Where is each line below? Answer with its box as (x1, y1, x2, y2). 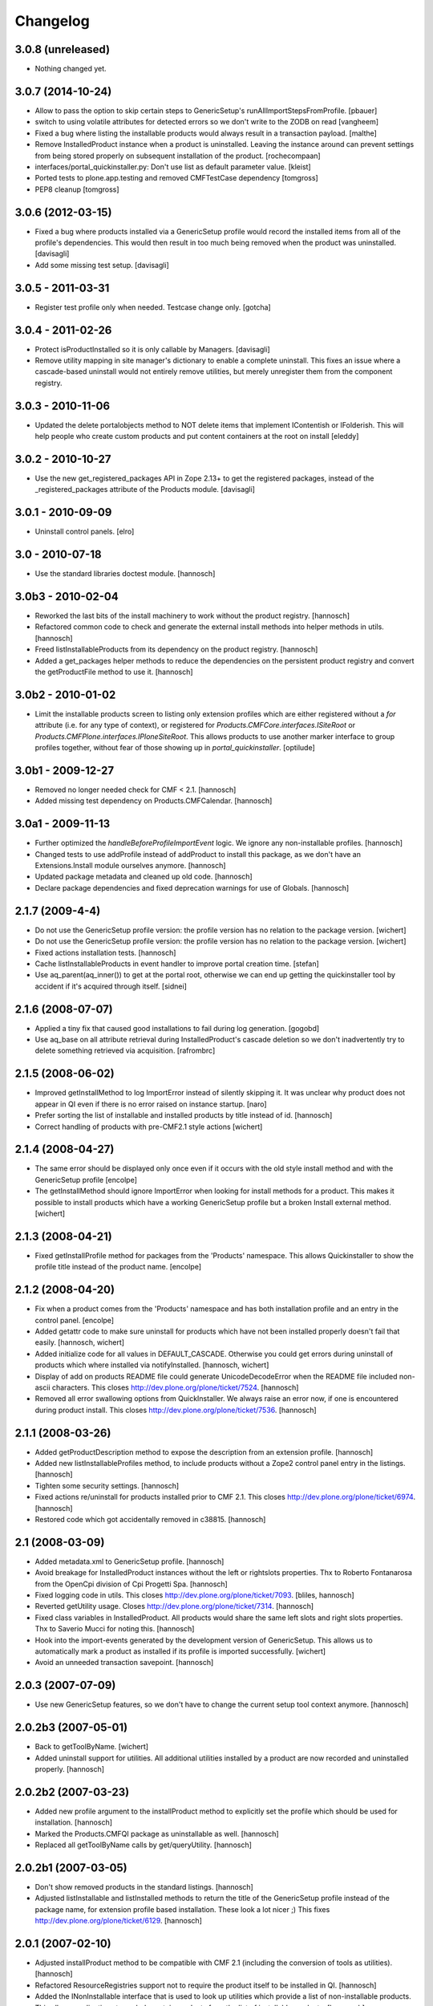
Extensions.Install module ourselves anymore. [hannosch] (34, 861, 226, 871)
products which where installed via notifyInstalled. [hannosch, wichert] (34, 1360, 269, 1370)
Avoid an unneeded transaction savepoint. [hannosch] (34, 1658, 214, 1667)
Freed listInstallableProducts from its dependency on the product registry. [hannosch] (34, 644, 318, 654)
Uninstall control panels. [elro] (34, 526, 135, 537)
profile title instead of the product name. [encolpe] (34, 1262, 202, 1272)
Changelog (14, 12, 90, 30)
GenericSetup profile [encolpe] (34, 1175, 138, 1184)
